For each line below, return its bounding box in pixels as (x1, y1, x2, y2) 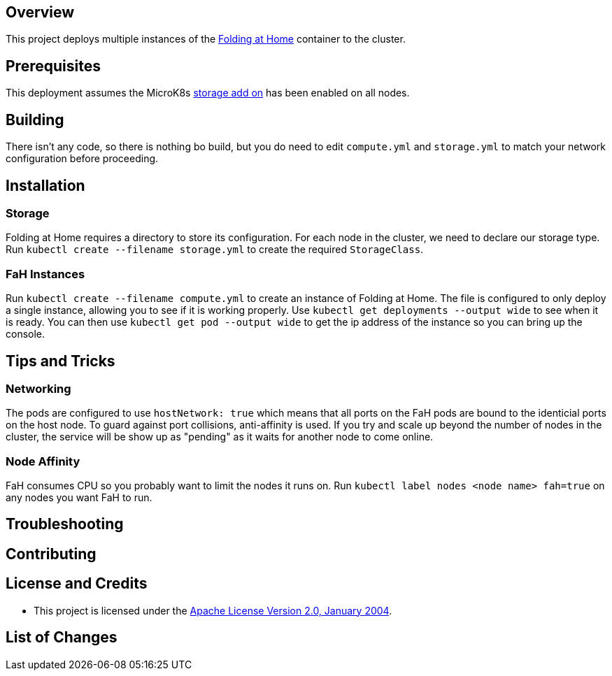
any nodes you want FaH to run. (6, 491, 152, 504)
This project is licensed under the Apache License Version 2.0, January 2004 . (34, 604, 392, 617)
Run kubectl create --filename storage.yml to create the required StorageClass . (6, 243, 424, 256)
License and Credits (6, 575, 148, 593)
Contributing (6, 545, 97, 563)
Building (6, 110, 64, 129)
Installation (6, 176, 85, 194)
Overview (6, 3, 75, 21)
